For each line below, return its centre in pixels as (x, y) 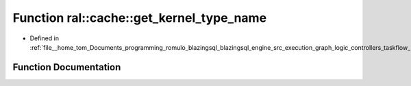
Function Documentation (67, 67)
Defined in (45, 38)
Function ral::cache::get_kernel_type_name (140, 18)
